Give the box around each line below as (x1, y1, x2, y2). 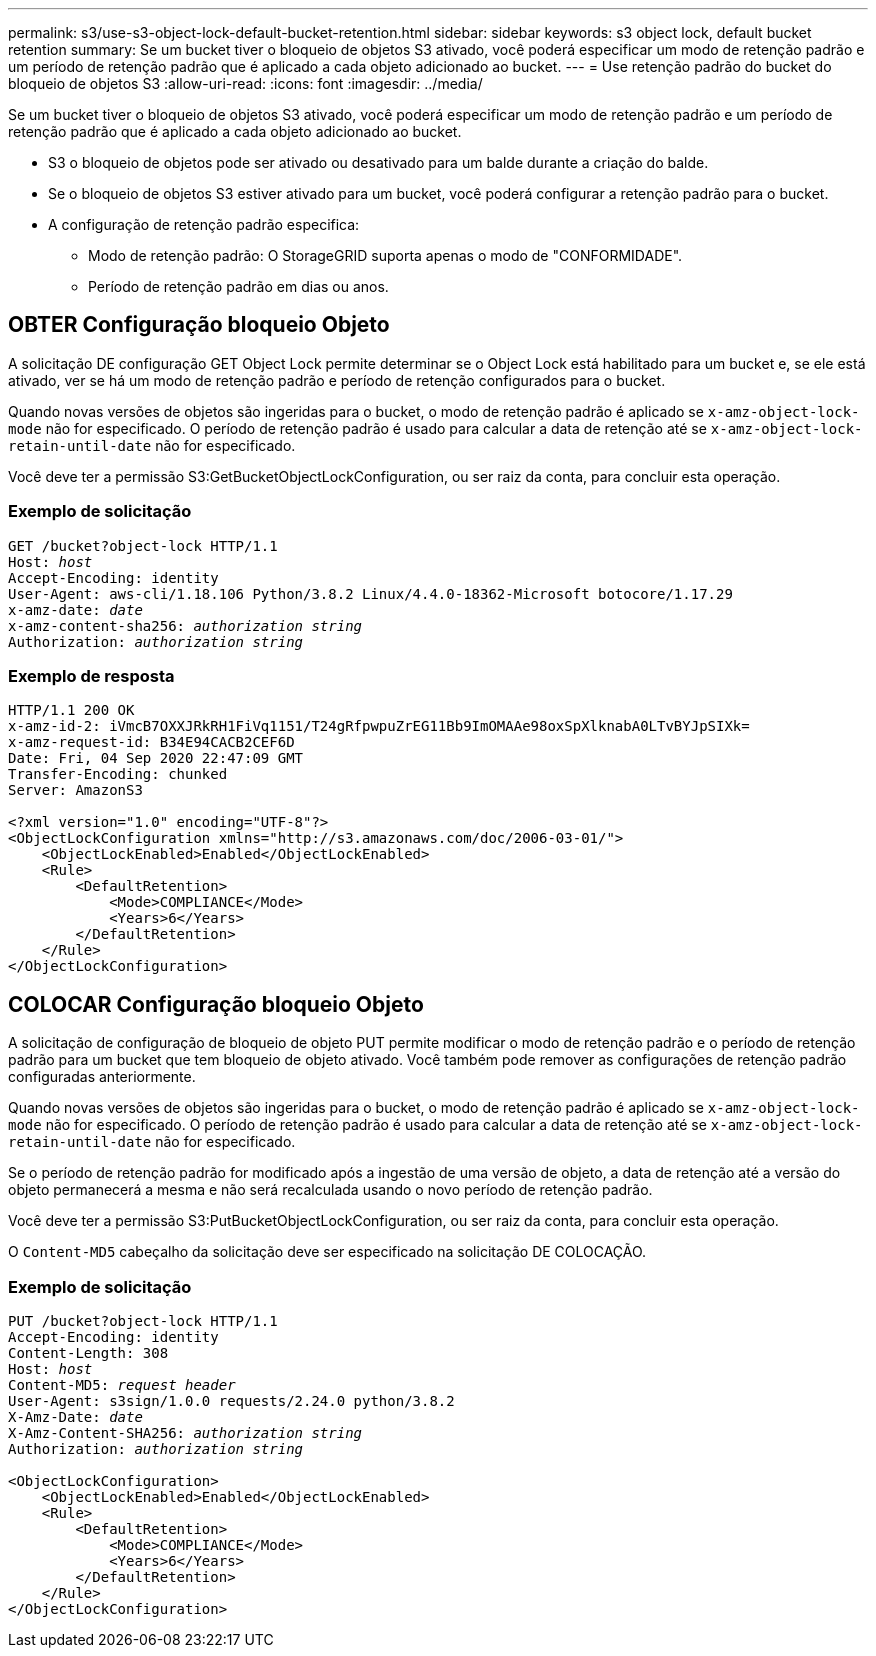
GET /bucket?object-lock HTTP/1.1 (8, 537, 278, 554)
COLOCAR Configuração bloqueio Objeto (8, 991, 424, 1017)
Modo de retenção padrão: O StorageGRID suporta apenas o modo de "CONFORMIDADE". (88, 247, 683, 264)
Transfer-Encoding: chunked (8, 766, 228, 783)
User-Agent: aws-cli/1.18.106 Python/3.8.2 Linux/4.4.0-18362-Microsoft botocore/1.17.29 (8, 585, 733, 602)
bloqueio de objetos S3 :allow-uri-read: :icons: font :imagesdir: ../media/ (8, 75, 483, 92)
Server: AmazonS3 (8, 782, 143, 799)
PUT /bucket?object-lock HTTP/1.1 (8, 1312, 278, 1329)
